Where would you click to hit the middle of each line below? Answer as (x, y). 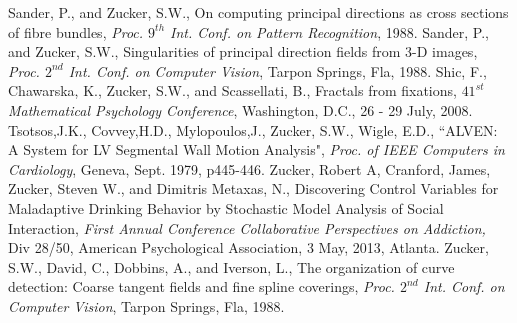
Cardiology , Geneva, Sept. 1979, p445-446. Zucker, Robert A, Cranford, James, (249, 168)
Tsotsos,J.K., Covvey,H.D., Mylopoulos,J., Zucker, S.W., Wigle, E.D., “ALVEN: (253, 129)
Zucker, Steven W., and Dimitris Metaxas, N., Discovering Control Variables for (253, 188)
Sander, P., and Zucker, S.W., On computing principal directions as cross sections (258, 12)
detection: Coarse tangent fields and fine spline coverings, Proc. (201, 286)
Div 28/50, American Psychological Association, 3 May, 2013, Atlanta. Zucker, (248, 247)
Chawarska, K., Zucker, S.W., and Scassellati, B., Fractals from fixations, (232, 90)
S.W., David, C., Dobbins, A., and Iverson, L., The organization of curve (231, 266)
